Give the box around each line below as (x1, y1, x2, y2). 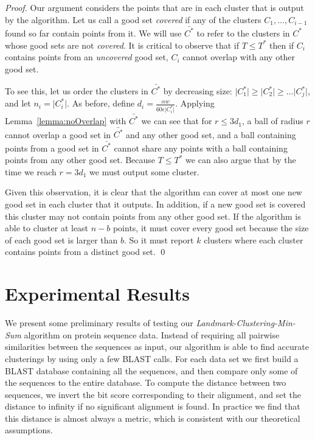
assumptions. (5, 424, 53, 436)
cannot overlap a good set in (5, 128, 111, 141)
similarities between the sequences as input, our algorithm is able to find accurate (5, 340, 309, 353)
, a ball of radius (242, 114, 303, 127)
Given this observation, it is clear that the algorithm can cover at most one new (5, 186, 302, 198)
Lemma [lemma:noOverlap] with (5, 114, 126, 127)
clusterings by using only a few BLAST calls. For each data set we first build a (5, 352, 299, 365)
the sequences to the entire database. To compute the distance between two (5, 376, 286, 389)
